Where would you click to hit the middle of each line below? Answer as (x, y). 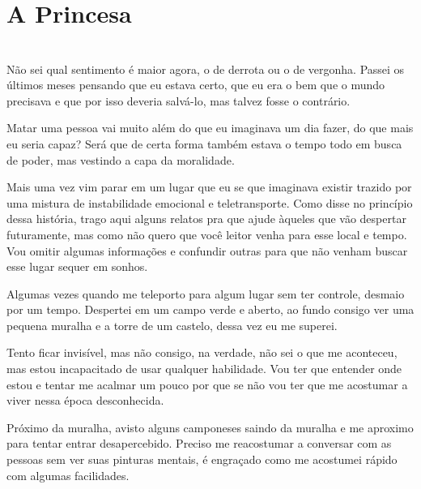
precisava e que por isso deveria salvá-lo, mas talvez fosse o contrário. (179, 100)
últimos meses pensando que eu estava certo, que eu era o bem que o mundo (196, 85)
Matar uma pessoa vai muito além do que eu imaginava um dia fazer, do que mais (210, 128)
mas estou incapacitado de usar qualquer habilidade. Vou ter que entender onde (204, 369)
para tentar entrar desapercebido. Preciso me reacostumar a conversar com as (199, 443)
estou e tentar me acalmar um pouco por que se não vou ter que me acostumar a (207, 384)
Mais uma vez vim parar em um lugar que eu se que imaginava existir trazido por (209, 187)
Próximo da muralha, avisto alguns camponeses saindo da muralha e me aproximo (210, 427)
